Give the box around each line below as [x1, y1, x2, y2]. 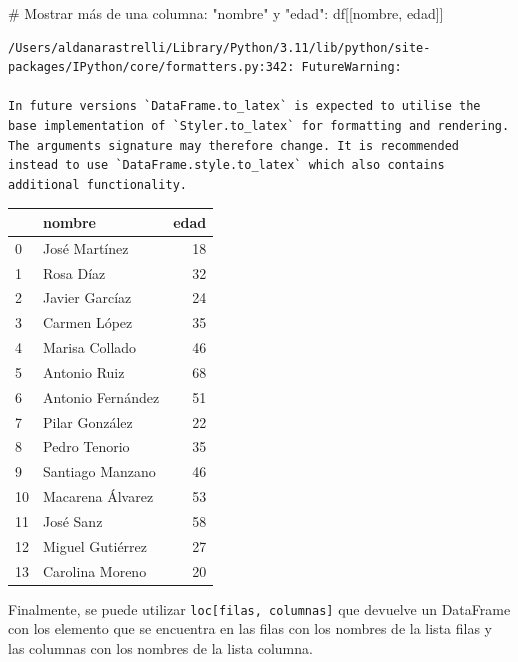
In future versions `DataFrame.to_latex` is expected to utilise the [8, 99, 481, 114]
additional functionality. [8, 177, 187, 192]
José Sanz [43, 510, 103, 531]
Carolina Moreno [43, 560, 147, 581]
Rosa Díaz [43, 262, 106, 283]
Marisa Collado [43, 337, 137, 358]
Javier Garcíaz [43, 287, 132, 308]
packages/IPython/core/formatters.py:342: [8, 60, 295, 75]
